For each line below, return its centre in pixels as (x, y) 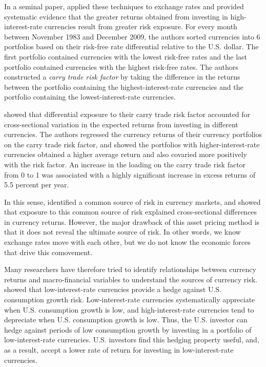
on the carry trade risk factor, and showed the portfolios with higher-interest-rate (132, 144)
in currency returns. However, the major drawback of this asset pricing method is (132, 221)
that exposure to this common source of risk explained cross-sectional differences (131, 212)
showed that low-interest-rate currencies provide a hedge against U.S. (113, 289)
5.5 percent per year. (37, 185)
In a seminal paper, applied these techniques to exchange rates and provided (124, 6)
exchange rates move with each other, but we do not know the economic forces (127, 242)
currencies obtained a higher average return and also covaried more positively (126, 154)
